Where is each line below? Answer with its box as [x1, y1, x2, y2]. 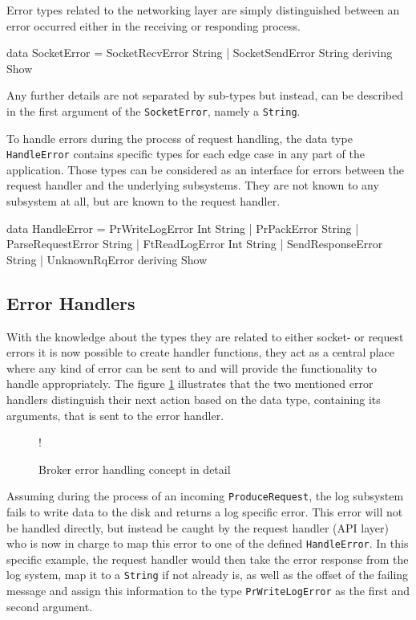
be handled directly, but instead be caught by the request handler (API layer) [6, 519, 389, 536]
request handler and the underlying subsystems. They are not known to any [6, 177, 379, 194]
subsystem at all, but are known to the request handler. [6, 193, 281, 210]
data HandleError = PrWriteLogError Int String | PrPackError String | [6, 219, 359, 236]
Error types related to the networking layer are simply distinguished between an [6, 2, 400, 18]
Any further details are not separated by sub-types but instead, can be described [6, 87, 403, 104]
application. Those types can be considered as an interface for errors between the [6, 161, 405, 177]
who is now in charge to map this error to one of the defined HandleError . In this [6, 535, 409, 552]
